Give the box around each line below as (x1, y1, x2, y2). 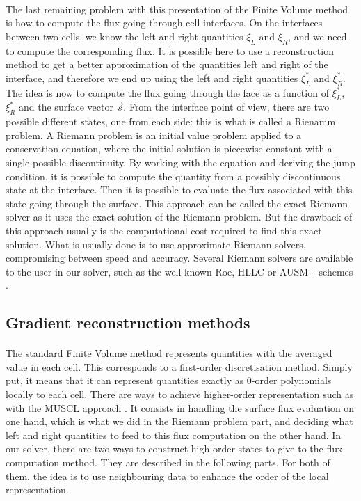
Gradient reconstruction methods (6, 312, 250, 333)
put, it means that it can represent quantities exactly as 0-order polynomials (6, 373, 332, 388)
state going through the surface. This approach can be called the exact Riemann (6, 196, 348, 210)
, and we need (288, 29, 347, 43)
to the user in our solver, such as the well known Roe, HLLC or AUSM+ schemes (6, 264, 353, 278)
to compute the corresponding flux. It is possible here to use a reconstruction (6, 43, 334, 58)
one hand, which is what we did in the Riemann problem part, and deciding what (6, 414, 353, 429)
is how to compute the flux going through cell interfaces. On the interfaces (6, 15, 323, 30)
